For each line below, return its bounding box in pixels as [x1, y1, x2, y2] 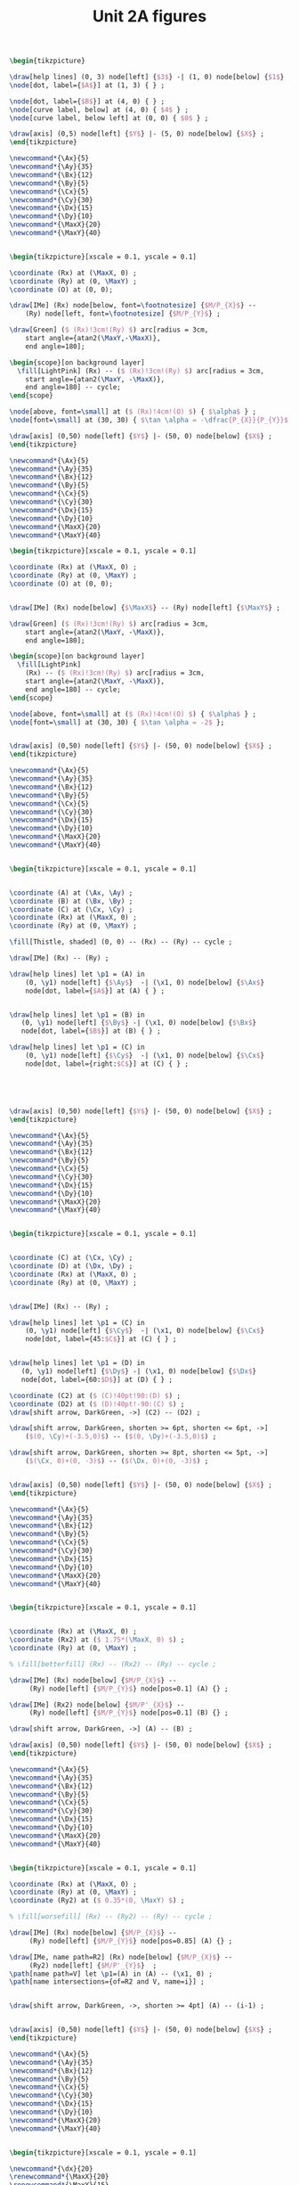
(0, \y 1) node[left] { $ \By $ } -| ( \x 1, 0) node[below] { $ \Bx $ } [20, 1019, 256, 1027]
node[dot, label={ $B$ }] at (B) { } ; [20, 1027, 162, 1035]
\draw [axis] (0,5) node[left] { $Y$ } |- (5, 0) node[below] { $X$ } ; [9, 129, 265, 139]
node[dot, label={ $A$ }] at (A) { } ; [25, 986, 166, 995]
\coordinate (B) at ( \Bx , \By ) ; [9, 896, 133, 905]
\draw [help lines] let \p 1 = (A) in [9, 970, 145, 978]
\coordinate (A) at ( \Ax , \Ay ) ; [9, 888, 133, 897]
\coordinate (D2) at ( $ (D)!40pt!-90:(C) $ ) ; [9, 1399, 185, 1409]
